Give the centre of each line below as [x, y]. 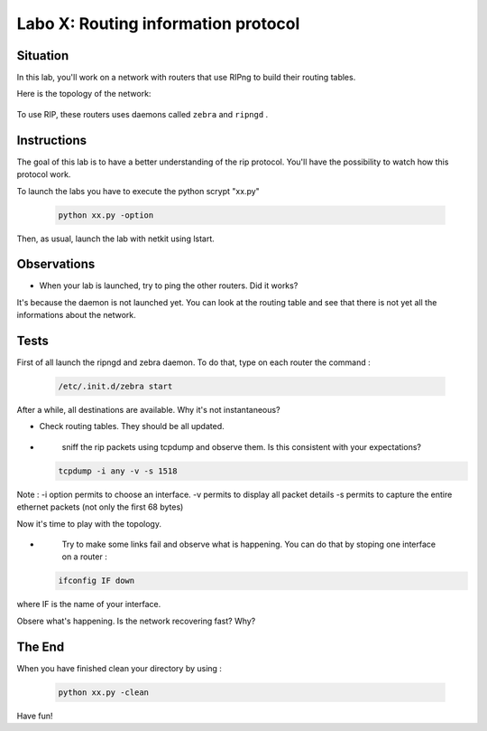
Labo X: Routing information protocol [158, 23]
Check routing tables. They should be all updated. [132, 426]
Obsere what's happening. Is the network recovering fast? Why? [136, 621]
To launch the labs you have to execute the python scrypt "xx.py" [138, 191]
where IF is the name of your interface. [89, 604]
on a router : [84, 557]
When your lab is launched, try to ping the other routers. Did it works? [169, 286]
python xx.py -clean [103, 692]
